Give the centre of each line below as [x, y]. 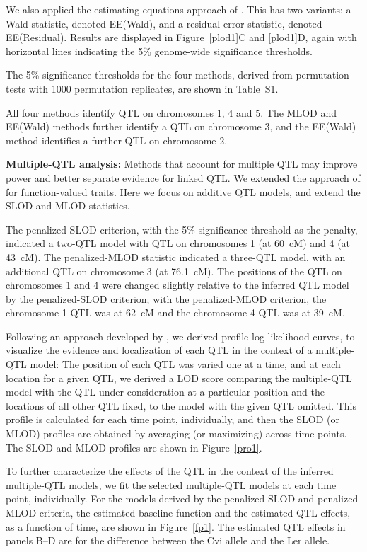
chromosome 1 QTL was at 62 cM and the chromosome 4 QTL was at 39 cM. [175, 312]
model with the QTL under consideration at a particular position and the [165, 392]
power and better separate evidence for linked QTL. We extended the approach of [183, 177]
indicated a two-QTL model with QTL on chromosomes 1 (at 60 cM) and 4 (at [178, 243]
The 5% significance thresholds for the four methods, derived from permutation [177, 75]
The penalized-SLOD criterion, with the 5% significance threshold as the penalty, [182, 229]
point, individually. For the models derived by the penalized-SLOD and [160, 499]
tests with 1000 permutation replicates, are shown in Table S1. [142, 88]
